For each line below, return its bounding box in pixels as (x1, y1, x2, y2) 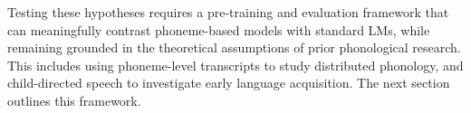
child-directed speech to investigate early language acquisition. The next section (7, 73, 450, 92)
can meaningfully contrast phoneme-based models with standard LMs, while (7, 20, 430, 39)
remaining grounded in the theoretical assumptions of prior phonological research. (7, 38, 461, 57)
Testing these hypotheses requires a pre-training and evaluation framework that (7, 3, 449, 21)
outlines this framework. (7, 90, 141, 109)
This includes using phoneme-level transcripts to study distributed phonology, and (7, 55, 464, 74)
